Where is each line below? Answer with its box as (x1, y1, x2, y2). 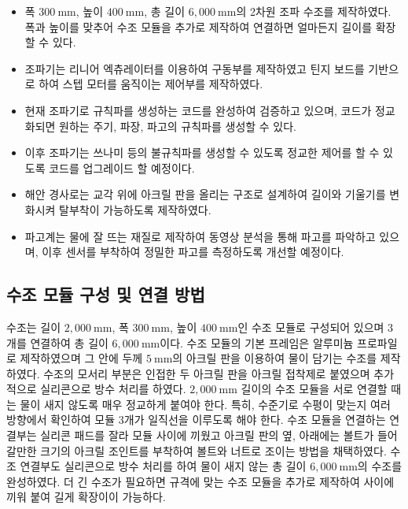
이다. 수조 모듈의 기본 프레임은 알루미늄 (160, 334, 354, 351)
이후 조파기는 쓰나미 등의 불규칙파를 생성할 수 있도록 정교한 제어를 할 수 (24, 144, 380, 161)
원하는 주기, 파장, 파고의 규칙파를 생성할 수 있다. (59, 117, 297, 134)
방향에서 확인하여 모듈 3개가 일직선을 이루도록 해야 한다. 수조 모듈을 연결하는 (6, 411, 386, 428)
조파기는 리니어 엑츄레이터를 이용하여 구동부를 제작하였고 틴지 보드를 (24, 60, 365, 76)
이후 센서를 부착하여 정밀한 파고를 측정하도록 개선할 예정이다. (42, 243, 344, 260)
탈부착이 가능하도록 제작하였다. (59, 201, 211, 217)
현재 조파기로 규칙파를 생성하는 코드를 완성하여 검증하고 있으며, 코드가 (24, 102, 372, 118)
